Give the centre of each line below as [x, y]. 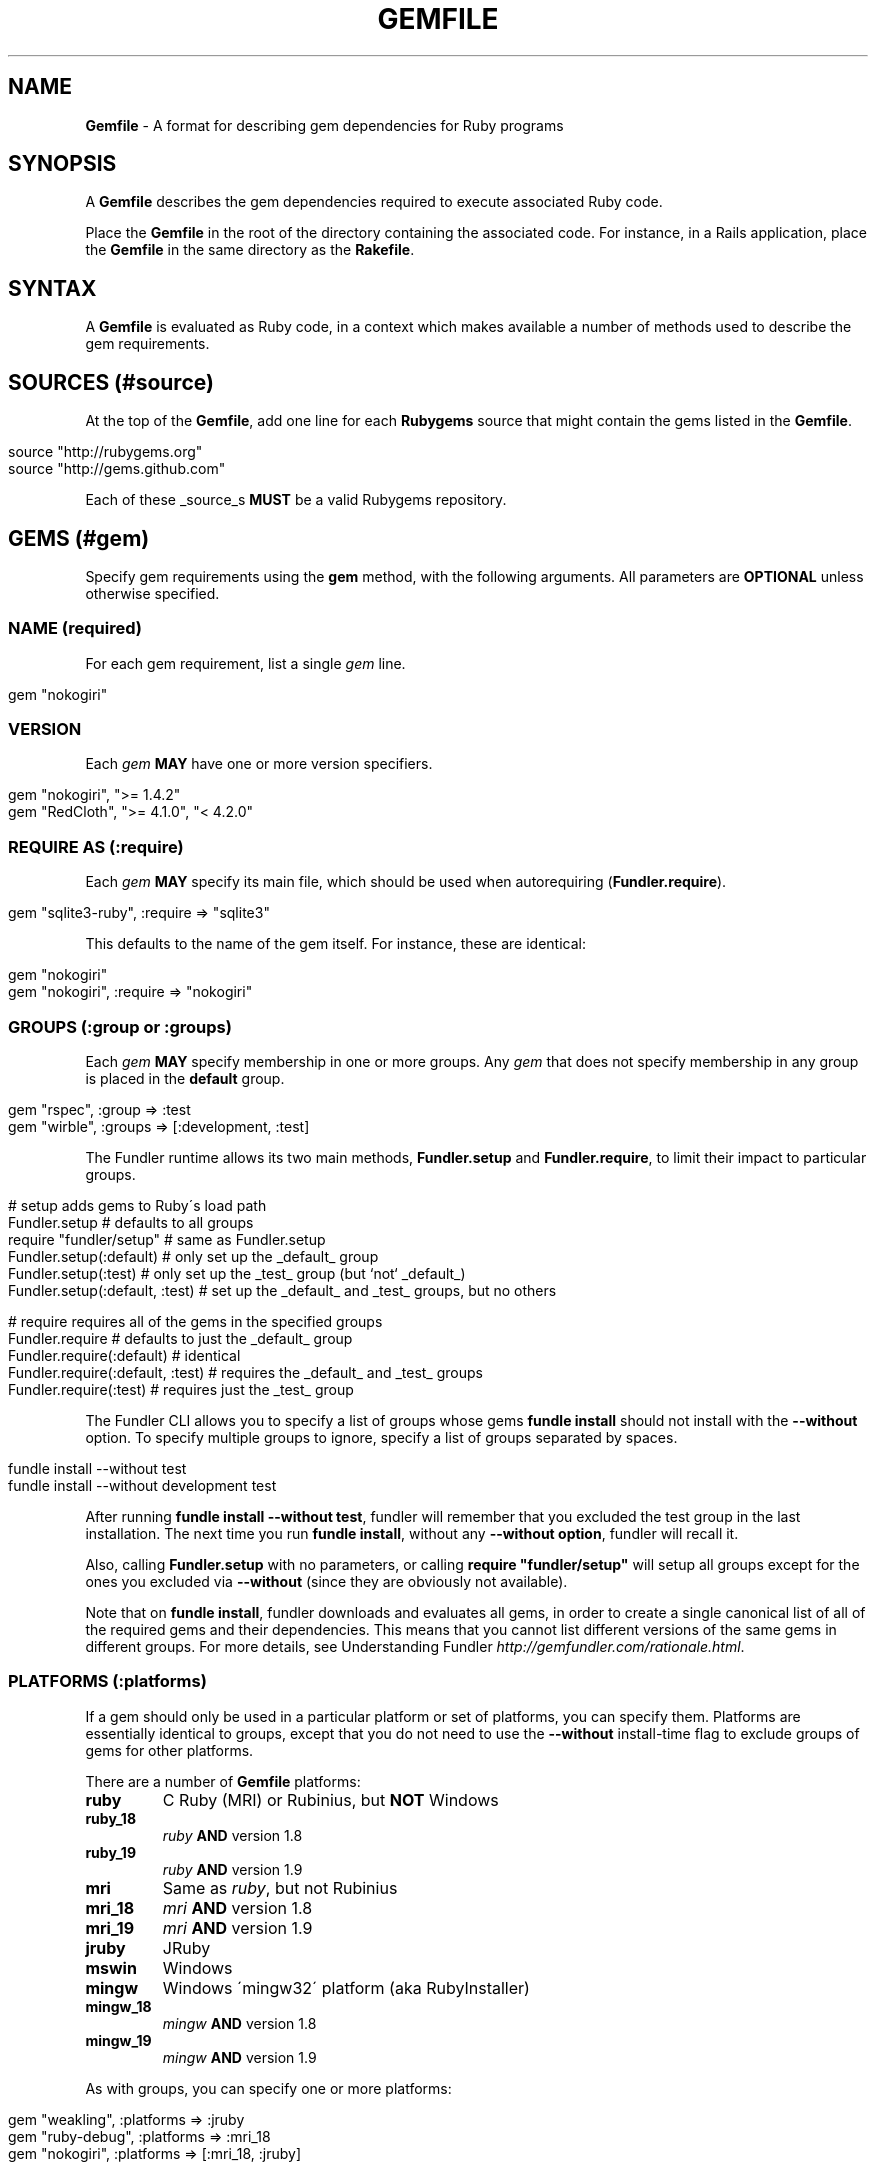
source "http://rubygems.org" [105, 452]
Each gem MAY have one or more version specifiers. [259, 764]
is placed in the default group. [185, 1078]
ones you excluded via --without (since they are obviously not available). [326, 1581]
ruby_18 [111, 1818]
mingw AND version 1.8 [239, 2023]
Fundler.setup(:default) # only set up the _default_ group [193, 1256]
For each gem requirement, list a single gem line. [245, 663]
